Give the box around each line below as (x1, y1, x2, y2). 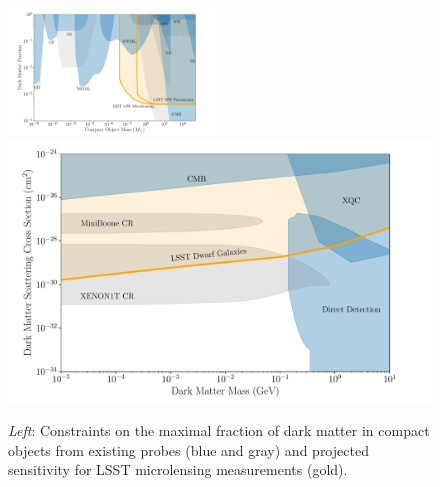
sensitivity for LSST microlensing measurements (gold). (8, 459, 348, 480)
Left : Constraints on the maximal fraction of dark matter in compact (8, 420, 430, 441)
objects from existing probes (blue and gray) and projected (8, 439, 369, 460)
